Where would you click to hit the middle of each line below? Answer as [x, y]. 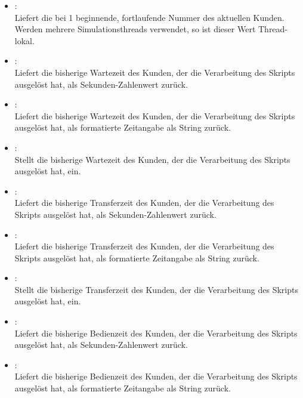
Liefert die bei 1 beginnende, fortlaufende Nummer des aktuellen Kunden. [149, 17]
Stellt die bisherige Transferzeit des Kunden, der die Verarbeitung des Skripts [156, 289]
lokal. [24, 40]
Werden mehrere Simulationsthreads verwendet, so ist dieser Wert [135, 29]
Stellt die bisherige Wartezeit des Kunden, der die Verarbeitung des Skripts [152, 159]
